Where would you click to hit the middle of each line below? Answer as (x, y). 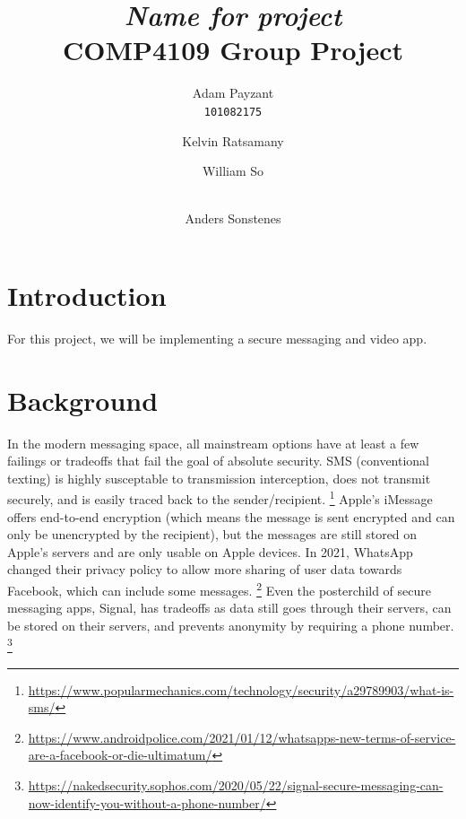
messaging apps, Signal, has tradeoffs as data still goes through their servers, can (229, 608)
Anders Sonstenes (233, 218)
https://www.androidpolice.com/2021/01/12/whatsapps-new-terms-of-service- (242, 737)
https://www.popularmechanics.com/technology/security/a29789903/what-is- (241, 689)
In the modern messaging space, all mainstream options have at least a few (213, 443)
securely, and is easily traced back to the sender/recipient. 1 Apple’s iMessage (220, 498)
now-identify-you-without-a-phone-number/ (147, 802)
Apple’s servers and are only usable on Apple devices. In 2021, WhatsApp (210, 551)
